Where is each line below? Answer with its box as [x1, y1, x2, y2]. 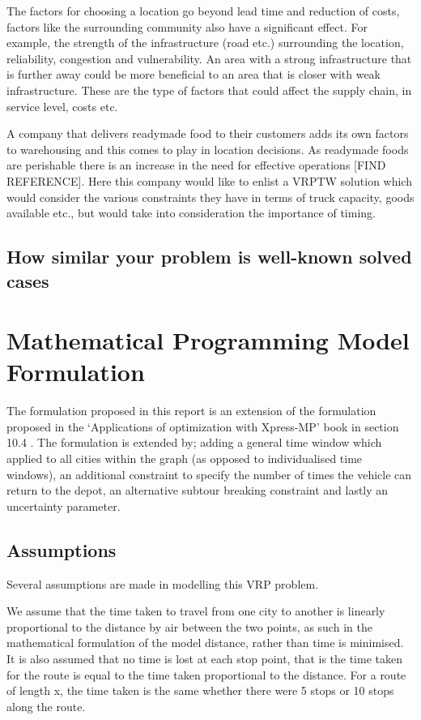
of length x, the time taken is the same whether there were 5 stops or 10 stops [6, 682, 394, 699]
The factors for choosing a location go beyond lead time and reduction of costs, [6, 2, 400, 19]
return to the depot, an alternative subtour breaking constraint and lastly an [6, 482, 389, 499]
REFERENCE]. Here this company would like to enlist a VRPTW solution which [6, 172, 412, 189]
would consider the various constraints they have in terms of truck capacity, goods [6, 188, 415, 205]
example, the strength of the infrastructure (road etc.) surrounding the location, [6, 34, 404, 51]
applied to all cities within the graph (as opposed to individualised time [6, 449, 363, 466]
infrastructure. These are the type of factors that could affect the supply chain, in [6, 81, 412, 98]
